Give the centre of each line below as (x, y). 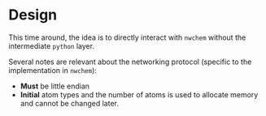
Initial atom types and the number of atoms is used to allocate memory (139, 94)
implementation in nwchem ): (53, 70)
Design (33, 15)
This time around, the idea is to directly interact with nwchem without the (127, 37)
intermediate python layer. (52, 45)
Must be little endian (55, 86)
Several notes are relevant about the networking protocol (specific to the (130, 62)
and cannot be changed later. (70, 103)
